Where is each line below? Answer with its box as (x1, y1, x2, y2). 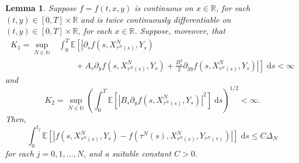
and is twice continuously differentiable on (81, 13, 231, 25)
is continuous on (134, 2, 193, 13)
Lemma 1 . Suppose (5, 2, 77, 13)
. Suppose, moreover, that (134, 25, 225, 37)
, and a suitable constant (83, 147, 172, 159)
